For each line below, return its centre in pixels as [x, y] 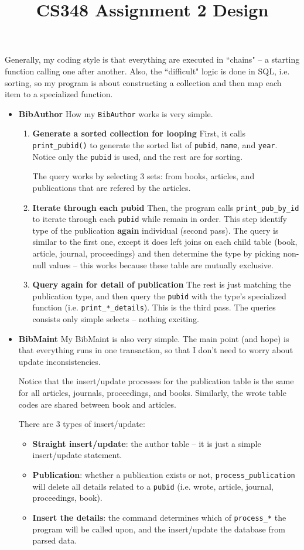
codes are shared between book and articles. [97, 404]
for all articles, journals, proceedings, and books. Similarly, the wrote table [152, 393]
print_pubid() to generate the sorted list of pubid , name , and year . [155, 145]
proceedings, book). [67, 498]
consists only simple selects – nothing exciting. [116, 319]
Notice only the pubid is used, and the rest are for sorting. [138, 156]
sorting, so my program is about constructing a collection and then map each [143, 82]
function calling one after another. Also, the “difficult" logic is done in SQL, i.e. [147, 71]
